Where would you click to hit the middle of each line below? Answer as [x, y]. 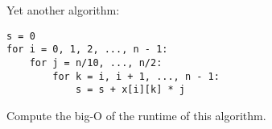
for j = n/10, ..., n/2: [96, 62]
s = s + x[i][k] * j [130, 90]
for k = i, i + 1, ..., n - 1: [136, 76]
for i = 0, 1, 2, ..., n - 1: [87, 50]
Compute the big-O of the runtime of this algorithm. [136, 115]
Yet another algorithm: [63, 10]
